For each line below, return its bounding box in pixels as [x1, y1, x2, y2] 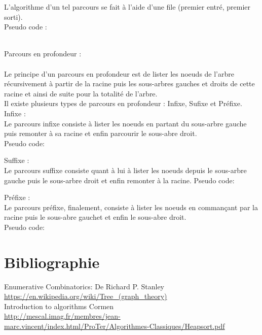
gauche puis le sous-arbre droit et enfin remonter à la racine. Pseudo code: [4, 175, 235, 185]
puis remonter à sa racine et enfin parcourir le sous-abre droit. [4, 128, 197, 139]
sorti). [4, 11, 23, 22]
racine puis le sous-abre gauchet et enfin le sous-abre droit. [4, 212, 186, 222]
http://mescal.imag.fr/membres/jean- [4, 311, 121, 321]
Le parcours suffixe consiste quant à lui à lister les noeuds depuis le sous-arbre [4, 164, 247, 175]
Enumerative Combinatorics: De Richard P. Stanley [4, 281, 164, 291]
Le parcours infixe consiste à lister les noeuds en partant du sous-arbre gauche [4, 118, 247, 128]
